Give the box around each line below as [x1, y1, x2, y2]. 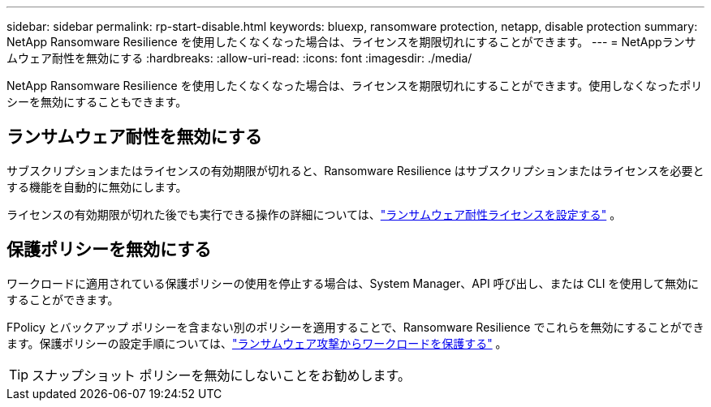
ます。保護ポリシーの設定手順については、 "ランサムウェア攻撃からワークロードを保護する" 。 [6, 336, 507, 350]
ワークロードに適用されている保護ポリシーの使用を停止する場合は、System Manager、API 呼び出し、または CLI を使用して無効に [6, 276, 699, 290]
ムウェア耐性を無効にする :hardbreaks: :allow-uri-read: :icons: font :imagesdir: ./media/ [6, 51, 472, 65]
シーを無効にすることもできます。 [6, 95, 187, 109]
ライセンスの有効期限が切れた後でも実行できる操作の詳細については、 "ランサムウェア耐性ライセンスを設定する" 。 [6, 207, 622, 221]
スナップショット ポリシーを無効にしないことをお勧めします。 [32, 366, 411, 383]
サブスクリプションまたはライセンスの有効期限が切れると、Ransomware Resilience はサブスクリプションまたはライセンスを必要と [6, 163, 705, 178]
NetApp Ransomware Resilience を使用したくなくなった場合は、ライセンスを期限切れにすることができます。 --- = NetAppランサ [6, 35, 696, 49]
